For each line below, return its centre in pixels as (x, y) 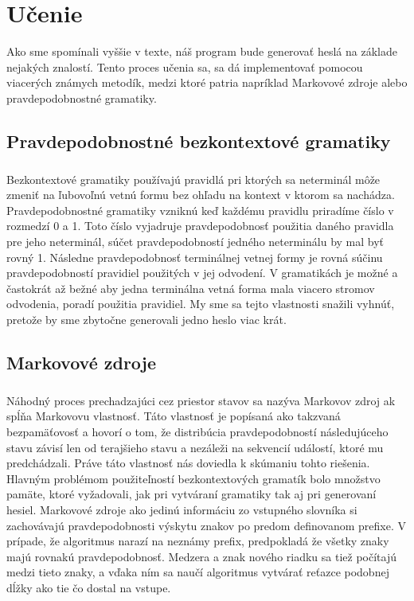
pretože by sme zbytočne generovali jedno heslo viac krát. (146, 319)
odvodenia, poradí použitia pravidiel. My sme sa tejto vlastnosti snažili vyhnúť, (201, 304)
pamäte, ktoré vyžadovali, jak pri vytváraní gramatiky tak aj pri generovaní (191, 494)
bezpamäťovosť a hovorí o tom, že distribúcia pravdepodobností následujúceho (197, 431)
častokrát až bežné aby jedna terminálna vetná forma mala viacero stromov (191, 288)
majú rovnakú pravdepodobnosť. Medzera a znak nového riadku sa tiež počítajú (201, 556)
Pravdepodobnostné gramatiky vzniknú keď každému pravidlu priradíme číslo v (200, 210)
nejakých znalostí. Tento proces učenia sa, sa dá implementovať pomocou (185, 66)
